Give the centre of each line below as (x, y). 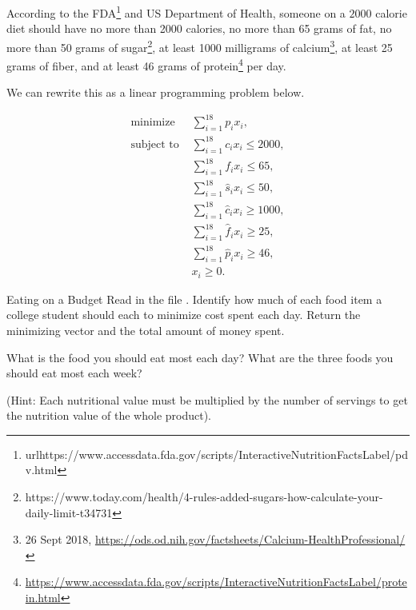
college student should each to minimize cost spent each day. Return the (184, 315)
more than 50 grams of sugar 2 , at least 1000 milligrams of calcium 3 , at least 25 (200, 46)
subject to (155, 144)
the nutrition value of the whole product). (109, 415)
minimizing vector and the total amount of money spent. (146, 330)
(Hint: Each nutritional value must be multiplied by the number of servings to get (207, 399)
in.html (43, 598)
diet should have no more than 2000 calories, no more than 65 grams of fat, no (199, 28)
